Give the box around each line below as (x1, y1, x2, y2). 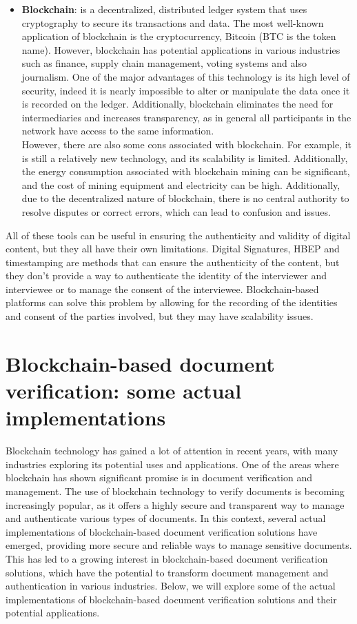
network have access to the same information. (21, 123, 214, 138)
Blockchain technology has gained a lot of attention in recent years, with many (6, 443, 338, 458)
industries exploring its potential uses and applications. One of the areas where (6, 456, 339, 471)
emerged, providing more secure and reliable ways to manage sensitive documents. (6, 538, 352, 552)
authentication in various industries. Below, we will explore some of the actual (6, 578, 336, 593)
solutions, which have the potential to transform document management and (6, 565, 329, 579)
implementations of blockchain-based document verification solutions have (6, 524, 318, 539)
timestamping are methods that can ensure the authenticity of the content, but (6, 254, 340, 269)
